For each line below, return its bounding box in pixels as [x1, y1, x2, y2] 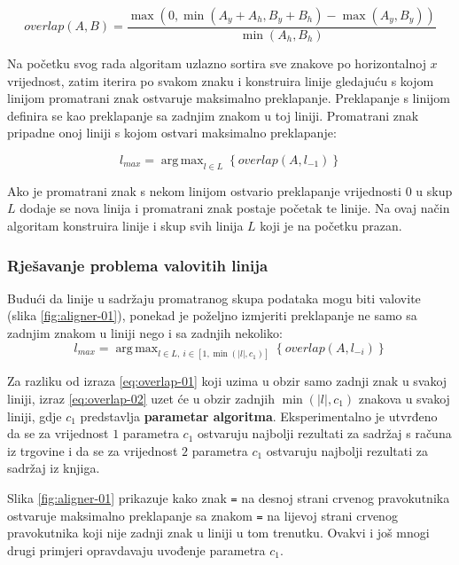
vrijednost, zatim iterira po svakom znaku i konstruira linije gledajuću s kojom [7, 71, 434, 90]
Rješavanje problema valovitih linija [7, 254, 268, 276]
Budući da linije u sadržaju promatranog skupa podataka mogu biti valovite [7, 288, 421, 307]
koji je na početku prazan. [260, 216, 402, 234]
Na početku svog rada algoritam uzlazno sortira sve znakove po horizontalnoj [7, 54, 426, 73]
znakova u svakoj [358, 389, 450, 408]
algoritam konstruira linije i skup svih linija [7, 216, 244, 234]
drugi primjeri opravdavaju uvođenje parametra [7, 540, 266, 559]
